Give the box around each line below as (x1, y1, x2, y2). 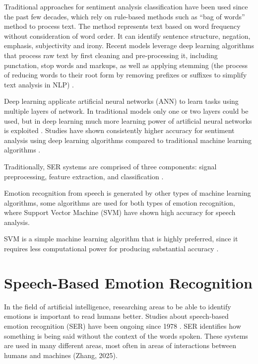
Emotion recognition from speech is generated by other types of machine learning (4, 188, 251, 198)
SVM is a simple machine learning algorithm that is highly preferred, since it (4, 233, 238, 244)
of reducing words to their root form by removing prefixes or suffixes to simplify (4, 70, 247, 80)
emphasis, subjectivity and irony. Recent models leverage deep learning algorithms (4, 40, 254, 51)
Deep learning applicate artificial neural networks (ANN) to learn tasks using (4, 96, 239, 106)
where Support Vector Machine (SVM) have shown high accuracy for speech (4, 207, 236, 218)
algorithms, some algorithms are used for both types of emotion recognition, (4, 197, 235, 208)
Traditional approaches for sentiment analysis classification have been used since (4, 1, 248, 11)
